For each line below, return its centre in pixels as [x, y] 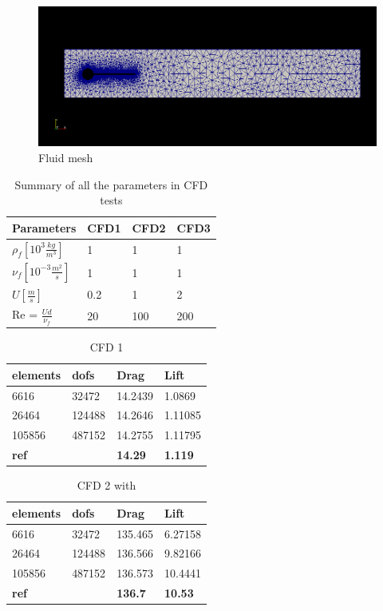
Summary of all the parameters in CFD [111, 184]
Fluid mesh [66, 158]
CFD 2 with [107, 485]
